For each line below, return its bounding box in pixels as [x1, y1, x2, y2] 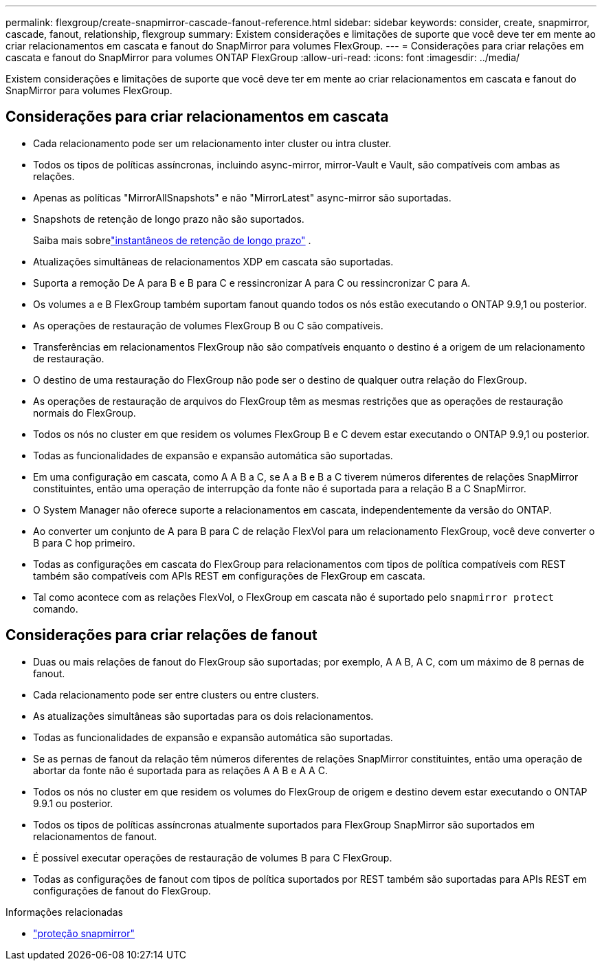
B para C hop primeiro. [33, 536, 135, 549]
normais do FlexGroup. [33, 406, 136, 419]
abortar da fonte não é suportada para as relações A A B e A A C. [33, 764, 328, 776]
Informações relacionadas [5, 905, 123, 918]
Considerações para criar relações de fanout [5, 626, 317, 644]
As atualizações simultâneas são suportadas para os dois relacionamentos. [33, 710, 374, 722]
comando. [33, 602, 78, 615]
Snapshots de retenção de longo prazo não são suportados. [33, 212, 304, 225]
